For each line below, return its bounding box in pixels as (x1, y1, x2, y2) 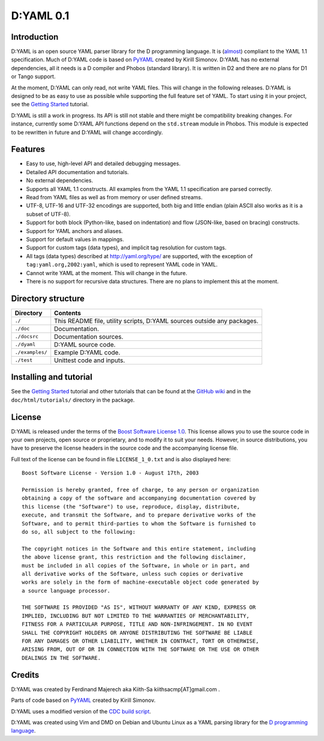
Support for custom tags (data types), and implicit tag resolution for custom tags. (26, 244, 227, 252)
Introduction (11, 32, 59, 42)
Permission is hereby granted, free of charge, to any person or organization (22, 486, 259, 494)
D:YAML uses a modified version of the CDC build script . (11, 707, 151, 715)
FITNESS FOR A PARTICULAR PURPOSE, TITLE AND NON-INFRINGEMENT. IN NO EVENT (22, 621, 253, 628)
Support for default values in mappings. (26, 236, 124, 243)
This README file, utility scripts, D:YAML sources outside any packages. (54, 316, 259, 325)
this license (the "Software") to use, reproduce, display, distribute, (22, 503, 240, 510)
